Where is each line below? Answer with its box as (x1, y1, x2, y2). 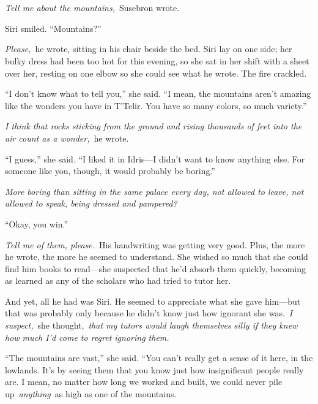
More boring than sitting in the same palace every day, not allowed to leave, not (5, 185, 304, 197)
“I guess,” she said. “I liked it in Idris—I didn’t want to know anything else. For (5, 152, 305, 165)
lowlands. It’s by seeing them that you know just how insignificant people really (5, 363, 304, 376)
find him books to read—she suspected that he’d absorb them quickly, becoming (5, 262, 306, 275)
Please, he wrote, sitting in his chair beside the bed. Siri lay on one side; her (5, 42, 292, 55)
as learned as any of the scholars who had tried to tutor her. (5, 274, 231, 287)
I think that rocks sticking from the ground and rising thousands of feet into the (5, 120, 302, 132)
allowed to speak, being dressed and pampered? (5, 197, 177, 210)
